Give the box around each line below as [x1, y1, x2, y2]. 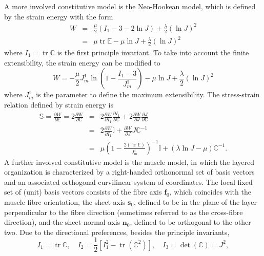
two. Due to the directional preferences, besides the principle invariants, [4, 226, 230, 237]
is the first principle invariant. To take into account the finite [57, 47, 249, 57]
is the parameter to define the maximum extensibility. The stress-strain [36, 89, 260, 100]
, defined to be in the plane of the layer [134, 196, 257, 207]
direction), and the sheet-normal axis [4, 217, 120, 227]
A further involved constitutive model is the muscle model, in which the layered [4, 156, 254, 167]
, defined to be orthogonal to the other [130, 217, 251, 227]
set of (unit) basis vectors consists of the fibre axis [4, 186, 162, 197]
